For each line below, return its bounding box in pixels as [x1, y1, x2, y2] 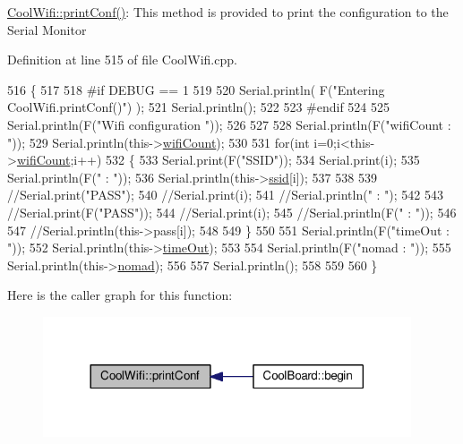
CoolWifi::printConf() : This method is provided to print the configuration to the [7, 3, 449, 21]
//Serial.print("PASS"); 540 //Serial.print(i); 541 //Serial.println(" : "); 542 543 [7, 185, 444, 204]
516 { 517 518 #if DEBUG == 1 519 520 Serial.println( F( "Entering [7, 80, 385, 98]
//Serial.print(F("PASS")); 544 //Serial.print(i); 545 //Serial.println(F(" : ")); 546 [7, 202, 457, 221]
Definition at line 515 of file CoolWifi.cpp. [7, 50, 237, 69]
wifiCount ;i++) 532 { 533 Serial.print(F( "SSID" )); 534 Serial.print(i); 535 [16, 150, 420, 169]
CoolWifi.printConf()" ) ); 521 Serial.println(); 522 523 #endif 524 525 [7, 98, 390, 116]
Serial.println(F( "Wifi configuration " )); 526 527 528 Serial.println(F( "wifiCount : [7, 115, 451, 133]
